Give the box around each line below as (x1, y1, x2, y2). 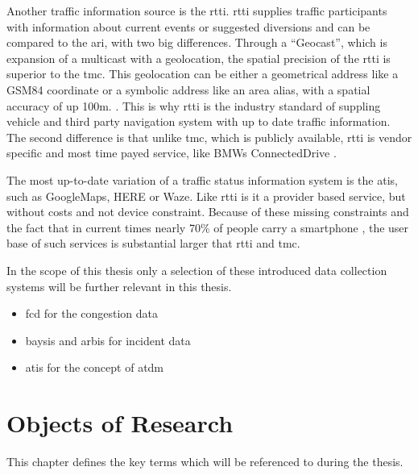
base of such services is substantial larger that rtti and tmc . (6, 235, 300, 252)
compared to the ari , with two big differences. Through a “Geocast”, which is (6, 34, 387, 51)
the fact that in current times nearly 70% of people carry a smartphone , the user (6, 219, 409, 235)
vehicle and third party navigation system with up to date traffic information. (6, 113, 391, 130)
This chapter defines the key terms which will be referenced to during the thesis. (6, 453, 404, 469)
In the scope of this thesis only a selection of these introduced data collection (6, 261, 387, 278)
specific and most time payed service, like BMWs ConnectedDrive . (6, 144, 337, 161)
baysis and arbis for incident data (25, 331, 191, 348)
